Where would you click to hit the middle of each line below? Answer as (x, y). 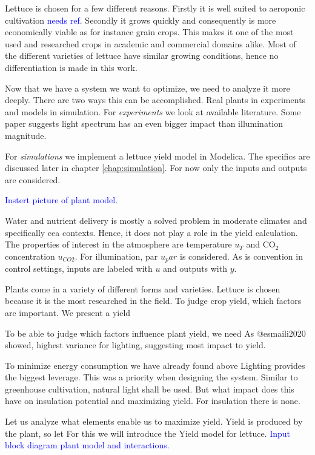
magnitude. (26, 135)
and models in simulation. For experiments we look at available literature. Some (153, 111)
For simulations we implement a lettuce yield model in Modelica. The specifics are (157, 156)
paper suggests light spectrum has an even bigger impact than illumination (144, 123)
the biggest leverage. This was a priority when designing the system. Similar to (151, 377)
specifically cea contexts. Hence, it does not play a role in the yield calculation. (151, 232)
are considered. (33, 179)
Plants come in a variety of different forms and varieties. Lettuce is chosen (143, 288)
